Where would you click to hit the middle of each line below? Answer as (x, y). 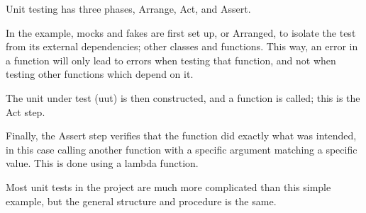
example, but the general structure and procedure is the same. (141, 201)
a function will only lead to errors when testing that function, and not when (171, 60)
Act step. (26, 111)
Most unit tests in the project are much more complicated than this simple (168, 186)
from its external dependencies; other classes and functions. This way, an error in (182, 46)
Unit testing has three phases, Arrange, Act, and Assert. (128, 8)
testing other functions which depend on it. (100, 74)
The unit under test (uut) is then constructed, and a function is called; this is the (183, 97)
